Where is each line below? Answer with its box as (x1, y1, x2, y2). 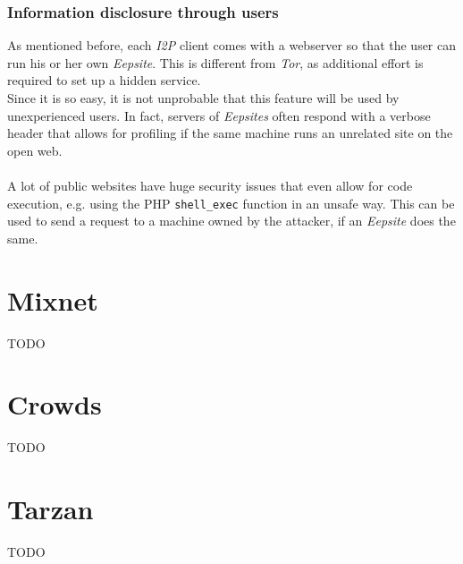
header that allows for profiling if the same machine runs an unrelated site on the (7, 124, 453, 142)
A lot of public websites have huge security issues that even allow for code (7, 175, 413, 194)
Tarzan (7, 491, 94, 527)
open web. (7, 141, 63, 159)
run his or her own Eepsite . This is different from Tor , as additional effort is (7, 53, 424, 72)
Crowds (7, 386, 102, 423)
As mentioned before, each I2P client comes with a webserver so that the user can (7, 36, 457, 55)
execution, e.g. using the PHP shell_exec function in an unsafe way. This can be (7, 193, 455, 212)
